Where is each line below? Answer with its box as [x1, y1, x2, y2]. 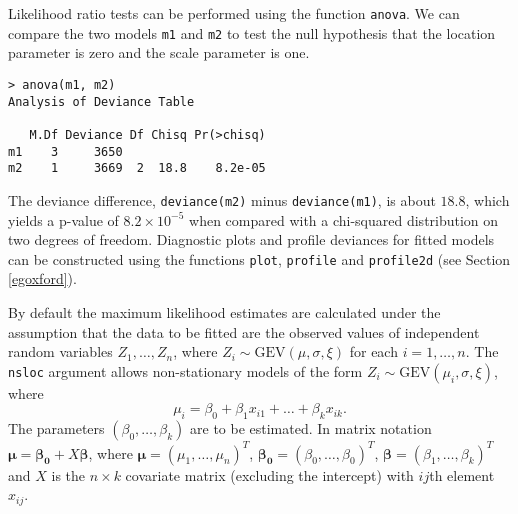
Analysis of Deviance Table [8, 94, 195, 109]
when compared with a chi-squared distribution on [189, 209, 499, 230]
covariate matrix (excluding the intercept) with [125, 464, 414, 485]
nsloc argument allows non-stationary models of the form [8, 360, 363, 381]
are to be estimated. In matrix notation [190, 418, 432, 439]
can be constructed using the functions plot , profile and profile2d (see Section [8, 248, 511, 269]
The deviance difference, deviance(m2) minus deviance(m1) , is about [8, 189, 436, 210]
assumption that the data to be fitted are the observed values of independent [8, 321, 480, 342]
